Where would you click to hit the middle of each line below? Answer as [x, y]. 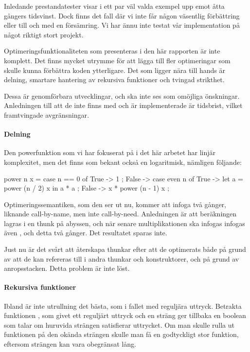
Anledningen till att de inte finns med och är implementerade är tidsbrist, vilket [123, 105]
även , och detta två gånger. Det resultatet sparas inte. [86, 233]
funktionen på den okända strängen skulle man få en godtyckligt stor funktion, [121, 334]
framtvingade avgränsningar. [46, 114]
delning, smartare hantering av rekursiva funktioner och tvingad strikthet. [114, 79]
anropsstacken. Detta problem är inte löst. [67, 268]
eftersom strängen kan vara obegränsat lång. [70, 344]
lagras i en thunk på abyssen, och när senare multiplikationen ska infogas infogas [125, 223]
